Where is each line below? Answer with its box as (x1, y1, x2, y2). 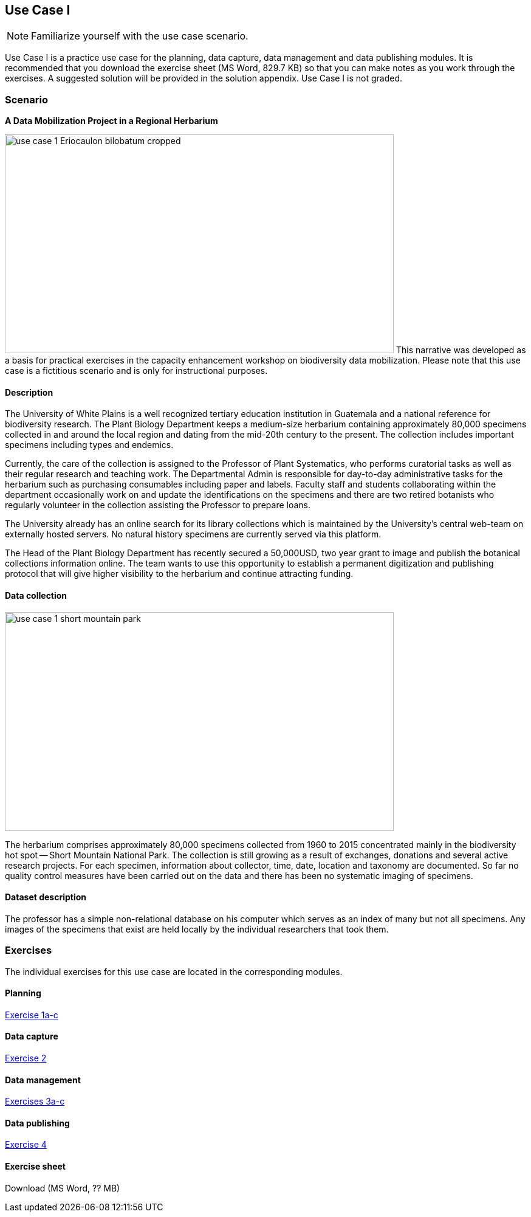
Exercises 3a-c (5, 1096, 65, 1107)
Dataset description (5, 892, 87, 903)
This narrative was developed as (396, 345, 526, 356)
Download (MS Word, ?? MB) (5, 1182, 120, 1193)
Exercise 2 (5, 1053, 47, 1064)
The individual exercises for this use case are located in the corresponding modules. (5, 966, 343, 977)
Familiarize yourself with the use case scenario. (31, 30, 248, 43)
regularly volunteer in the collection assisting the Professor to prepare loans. (5, 500, 311, 511)
